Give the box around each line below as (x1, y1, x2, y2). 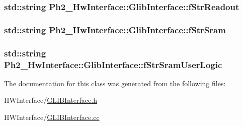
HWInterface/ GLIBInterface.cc (4, 112, 100, 122)
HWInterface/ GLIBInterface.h (4, 95, 97, 105)
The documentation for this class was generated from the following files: (4, 78, 226, 88)
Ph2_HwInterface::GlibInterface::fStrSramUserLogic (4, 58, 222, 71)
